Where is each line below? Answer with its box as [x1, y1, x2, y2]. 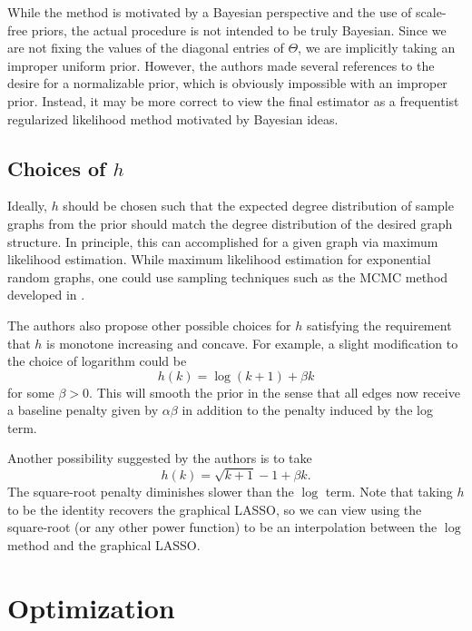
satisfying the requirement [306, 315, 452, 334]
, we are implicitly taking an [298, 38, 456, 57]
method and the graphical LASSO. [7, 536, 201, 555]
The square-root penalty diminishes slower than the [7, 482, 294, 501]
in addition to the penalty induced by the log [182, 400, 433, 419]
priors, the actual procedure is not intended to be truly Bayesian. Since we [31, 20, 447, 39]
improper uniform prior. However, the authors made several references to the [7, 55, 435, 74]
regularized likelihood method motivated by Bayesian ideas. [7, 109, 339, 128]
